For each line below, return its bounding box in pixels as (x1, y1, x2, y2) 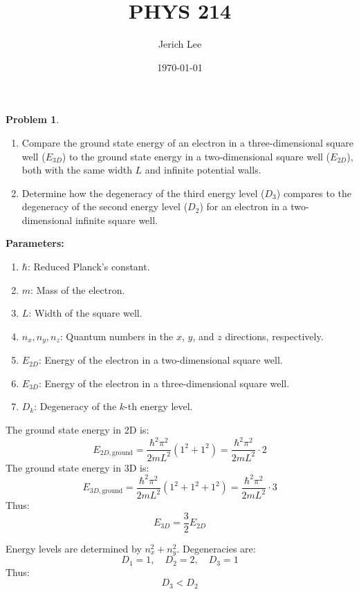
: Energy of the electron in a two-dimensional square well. (38, 353, 283, 367)
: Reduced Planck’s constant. (27, 259, 150, 274)
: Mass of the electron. (30, 282, 125, 297)
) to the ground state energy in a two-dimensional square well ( (62, 149, 331, 163)
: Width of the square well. (28, 306, 142, 320)
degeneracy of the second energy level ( (21, 199, 188, 214)
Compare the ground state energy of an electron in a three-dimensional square (21, 135, 353, 149)
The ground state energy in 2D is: (6, 423, 149, 437)
